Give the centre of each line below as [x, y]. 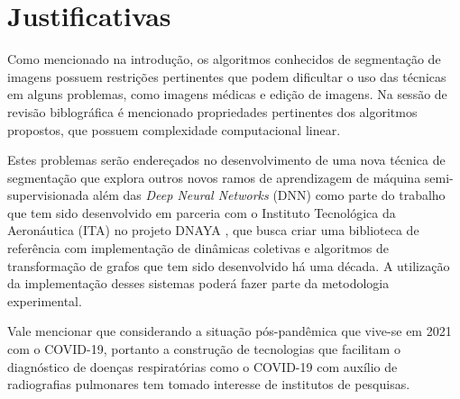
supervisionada [48, 195]
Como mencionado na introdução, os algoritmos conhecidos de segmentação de [224, 59]
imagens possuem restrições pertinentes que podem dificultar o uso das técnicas [227, 76]
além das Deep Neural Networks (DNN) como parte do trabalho [269, 195]
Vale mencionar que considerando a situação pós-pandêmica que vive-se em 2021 [230, 331]
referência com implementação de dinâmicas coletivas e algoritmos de [198, 248]
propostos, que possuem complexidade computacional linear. [174, 129]
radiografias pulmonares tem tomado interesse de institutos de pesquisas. [209, 384]
